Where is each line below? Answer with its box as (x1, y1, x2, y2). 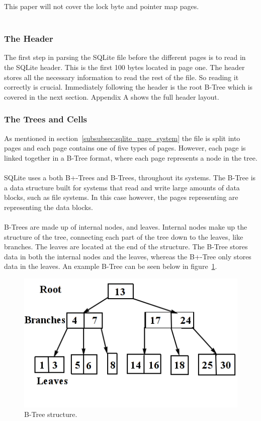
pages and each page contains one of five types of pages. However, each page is (4, 143, 246, 153)
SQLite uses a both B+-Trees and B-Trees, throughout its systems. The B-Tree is (4, 172, 256, 182)
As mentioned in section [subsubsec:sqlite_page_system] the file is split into (4, 132, 240, 143)
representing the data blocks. (4, 201, 93, 212)
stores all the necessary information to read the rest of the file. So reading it (4, 72, 239, 82)
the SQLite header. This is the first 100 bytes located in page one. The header (4, 62, 245, 72)
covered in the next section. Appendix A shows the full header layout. (4, 91, 219, 102)
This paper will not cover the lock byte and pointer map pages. (4, 1, 199, 11)
